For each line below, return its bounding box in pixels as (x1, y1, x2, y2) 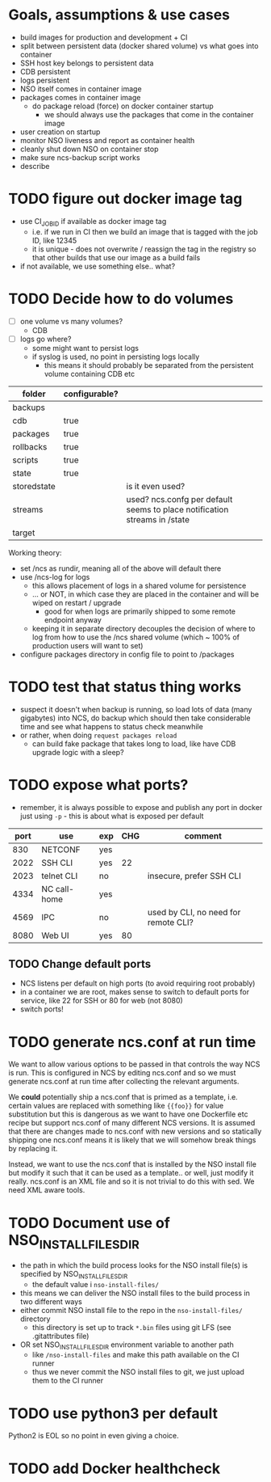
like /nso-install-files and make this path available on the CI (31, 1350, 240, 1360)
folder (22, 388, 46, 399)
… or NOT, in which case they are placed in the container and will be (31, 589, 260, 599)
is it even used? (126, 480, 186, 492)
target (12, 527, 35, 538)
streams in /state (126, 513, 190, 525)
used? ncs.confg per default (126, 493, 233, 505)
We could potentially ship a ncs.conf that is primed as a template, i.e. (8, 1092, 238, 1102)
